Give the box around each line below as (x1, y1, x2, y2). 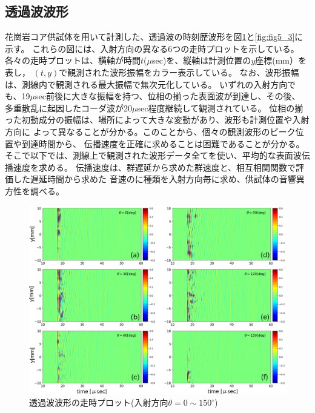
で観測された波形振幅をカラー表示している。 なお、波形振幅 (59, 65, 299, 78)
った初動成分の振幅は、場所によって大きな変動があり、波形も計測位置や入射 (5, 113, 310, 126)
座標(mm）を (255, 54, 307, 67)
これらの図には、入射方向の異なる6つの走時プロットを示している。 (32, 42, 299, 55)
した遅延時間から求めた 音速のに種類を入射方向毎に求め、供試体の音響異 (13, 173, 305, 185)
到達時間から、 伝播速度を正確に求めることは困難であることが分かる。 (21, 137, 305, 150)
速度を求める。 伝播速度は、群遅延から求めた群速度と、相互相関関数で (13, 160, 296, 173)
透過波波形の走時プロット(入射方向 (29, 396, 168, 409)
